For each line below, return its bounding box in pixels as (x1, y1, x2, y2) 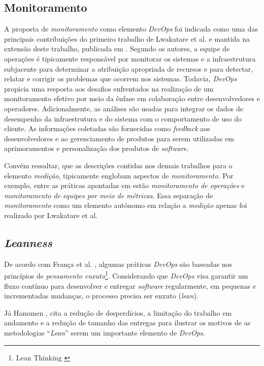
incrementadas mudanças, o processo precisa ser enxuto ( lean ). (4, 290, 199, 301)
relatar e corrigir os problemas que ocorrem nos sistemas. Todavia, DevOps (4, 73, 237, 84)
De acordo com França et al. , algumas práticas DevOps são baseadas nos (4, 258, 232, 269)
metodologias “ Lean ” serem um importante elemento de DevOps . (4, 327, 205, 338)
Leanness (4, 234, 52, 250)
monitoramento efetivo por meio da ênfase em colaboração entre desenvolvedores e (4, 93, 260, 104)
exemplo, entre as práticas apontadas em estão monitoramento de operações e (4, 180, 245, 191)
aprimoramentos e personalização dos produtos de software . (4, 143, 189, 154)
